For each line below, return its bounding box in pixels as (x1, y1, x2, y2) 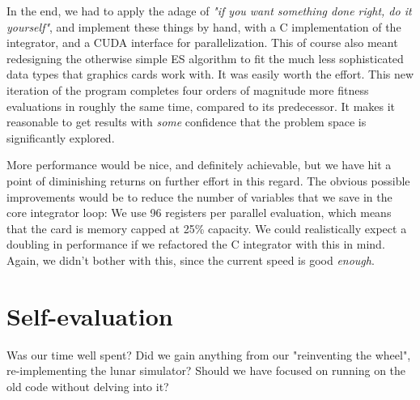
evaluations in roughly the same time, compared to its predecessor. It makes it (6, 97, 396, 114)
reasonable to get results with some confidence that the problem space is (6, 113, 367, 130)
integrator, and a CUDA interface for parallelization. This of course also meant (6, 34, 398, 51)
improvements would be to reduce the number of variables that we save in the (6, 188, 392, 205)
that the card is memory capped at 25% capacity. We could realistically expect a (6, 219, 407, 236)
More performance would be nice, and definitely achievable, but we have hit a (6, 156, 392, 173)
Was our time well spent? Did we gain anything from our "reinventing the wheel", (6, 346, 411, 363)
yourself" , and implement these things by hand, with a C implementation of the (6, 18, 401, 35)
